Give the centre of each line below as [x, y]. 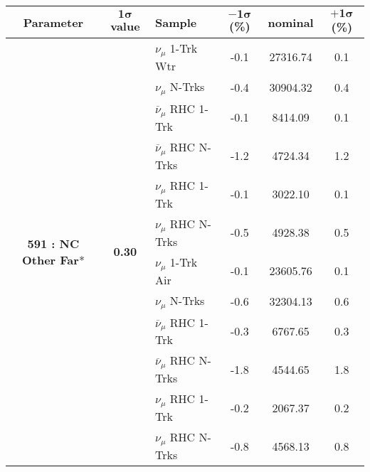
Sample [176, 22]
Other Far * [53, 259]
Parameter [53, 22]
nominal [291, 22]
